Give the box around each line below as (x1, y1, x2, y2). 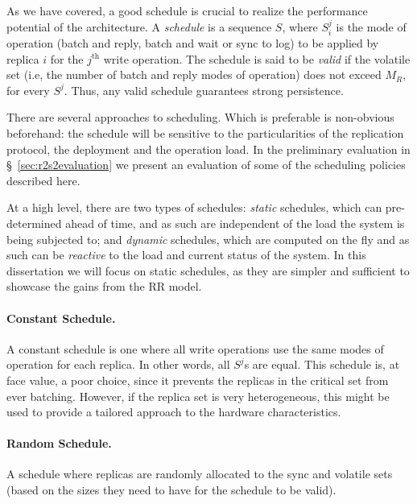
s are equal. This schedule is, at (244, 356, 400, 373)
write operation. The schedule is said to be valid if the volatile (103, 50, 411, 67)
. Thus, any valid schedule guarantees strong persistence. (64, 81, 344, 98)
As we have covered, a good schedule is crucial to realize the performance (6, 2, 368, 19)
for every (6, 81, 50, 98)
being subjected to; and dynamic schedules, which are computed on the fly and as (6, 230, 410, 247)
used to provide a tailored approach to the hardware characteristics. (6, 403, 341, 420)
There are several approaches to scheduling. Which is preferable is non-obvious (6, 109, 394, 126)
